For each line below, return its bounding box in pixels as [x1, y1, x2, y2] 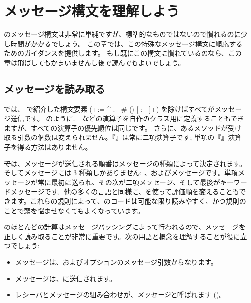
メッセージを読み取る [4, 81, 105, 96]
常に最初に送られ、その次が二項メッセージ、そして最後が [37, 177, 220, 187]
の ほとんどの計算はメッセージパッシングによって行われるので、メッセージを [4, 222, 246, 232]
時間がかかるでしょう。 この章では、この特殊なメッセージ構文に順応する [10, 38, 243, 48]
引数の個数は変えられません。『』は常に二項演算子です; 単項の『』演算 [17, 132, 242, 142]
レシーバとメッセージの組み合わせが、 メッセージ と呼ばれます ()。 [15, 289, 226, 300]
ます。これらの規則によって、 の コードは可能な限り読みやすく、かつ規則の [10, 196, 246, 206]
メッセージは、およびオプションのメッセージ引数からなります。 [15, 257, 218, 267]
